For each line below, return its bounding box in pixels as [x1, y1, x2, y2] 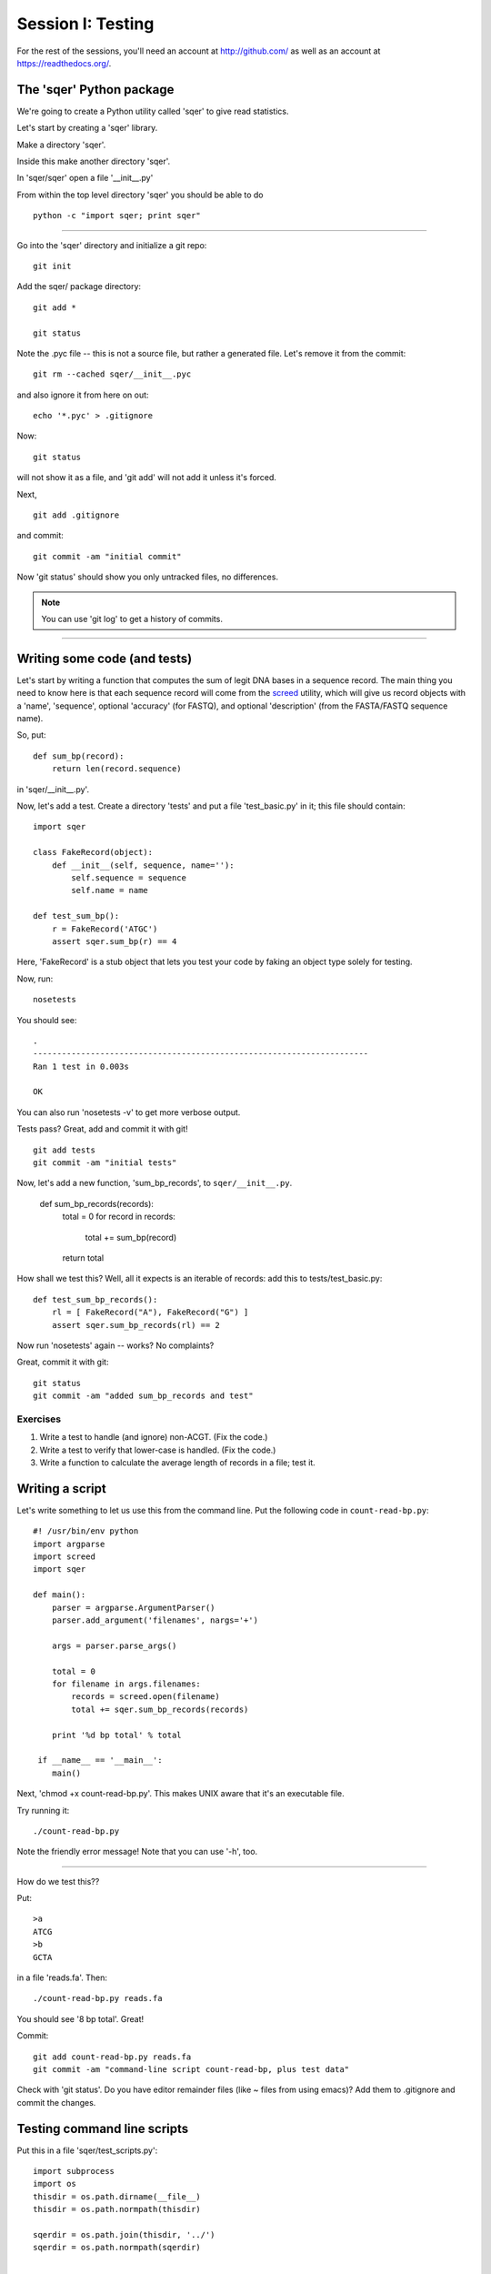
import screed [33, 1552, 95, 1562]
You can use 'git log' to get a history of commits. [41, 614, 223, 624]
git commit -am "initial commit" [33, 551, 182, 561]
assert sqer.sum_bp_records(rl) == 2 [51, 1320, 220, 1330]
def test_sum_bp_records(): [33, 1294, 158, 1304]
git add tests [33, 1144, 95, 1155]
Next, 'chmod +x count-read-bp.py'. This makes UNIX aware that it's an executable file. [16, 1788, 345, 1799]
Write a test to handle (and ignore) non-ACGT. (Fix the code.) [39, 1432, 268, 1443]
